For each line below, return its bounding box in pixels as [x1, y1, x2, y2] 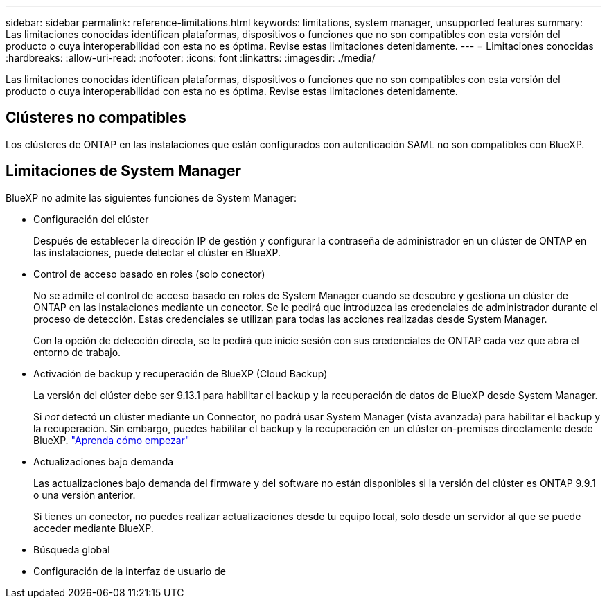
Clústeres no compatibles [6, 109, 186, 127]
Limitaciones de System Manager [6, 162, 242, 180]
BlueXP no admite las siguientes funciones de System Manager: [6, 191, 297, 204]
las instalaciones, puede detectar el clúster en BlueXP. [33, 246, 281, 258]
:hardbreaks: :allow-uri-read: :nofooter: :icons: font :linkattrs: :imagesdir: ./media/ [6, 52, 376, 64]
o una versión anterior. [33, 488, 136, 501]
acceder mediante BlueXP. [33, 522, 154, 534]
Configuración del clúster [33, 213, 149, 225]
